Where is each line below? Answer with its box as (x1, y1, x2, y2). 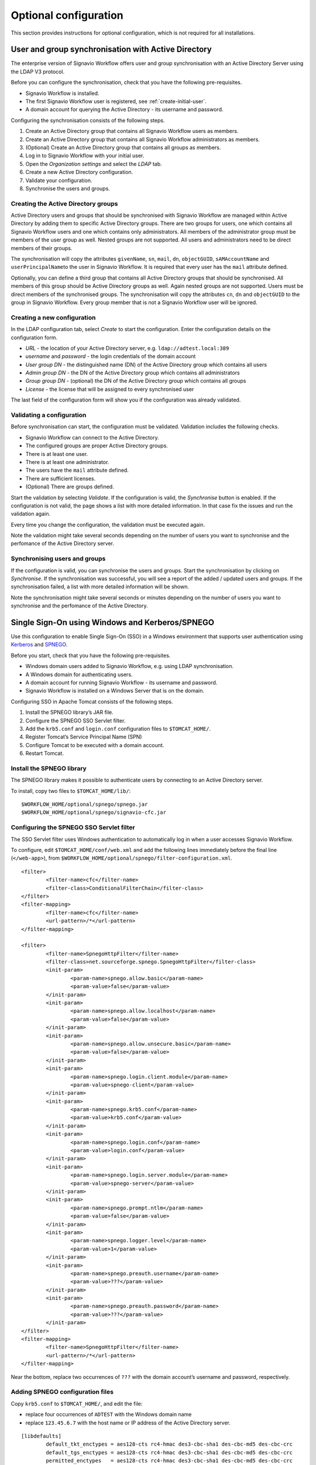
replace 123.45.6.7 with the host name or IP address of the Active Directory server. (25, 1419, 231, 1426)
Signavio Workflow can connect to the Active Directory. (25, 434, 159, 441)
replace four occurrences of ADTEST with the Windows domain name (25, 1411, 192, 1418)
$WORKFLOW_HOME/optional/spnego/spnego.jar (21, 801, 148, 808)
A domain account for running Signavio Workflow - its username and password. (25, 679, 218, 686)
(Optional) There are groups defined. (25, 483, 114, 490)
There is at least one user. (25, 450, 88, 457)
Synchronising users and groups (11, 554, 106, 563)
